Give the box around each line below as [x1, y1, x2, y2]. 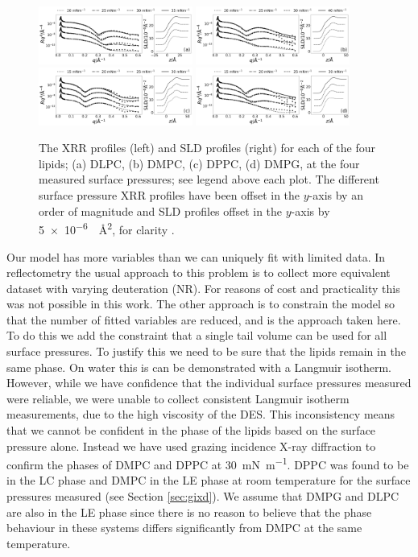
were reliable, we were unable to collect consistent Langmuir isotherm [6, 390, 350, 406]
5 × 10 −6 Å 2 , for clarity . [39, 219, 175, 237]
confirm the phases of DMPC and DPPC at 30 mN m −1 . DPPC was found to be [6, 454, 409, 472]
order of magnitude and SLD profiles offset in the [39, 202, 283, 219]
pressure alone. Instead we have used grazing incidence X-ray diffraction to [6, 437, 376, 454]
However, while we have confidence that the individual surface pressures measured [6, 374, 412, 391]
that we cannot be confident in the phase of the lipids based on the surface [6, 422, 376, 439]
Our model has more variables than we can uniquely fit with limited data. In [6, 248, 386, 265]
